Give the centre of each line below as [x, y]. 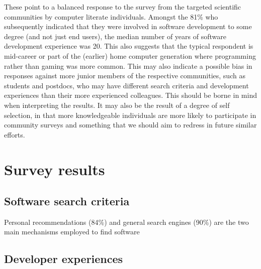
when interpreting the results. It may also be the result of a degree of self [117, 105]
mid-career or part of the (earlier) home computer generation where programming [130, 55]
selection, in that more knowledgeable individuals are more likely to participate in [130, 115]
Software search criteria [67, 201]
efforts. [15, 134]
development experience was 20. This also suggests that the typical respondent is [129, 46]
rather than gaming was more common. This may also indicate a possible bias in [128, 65]
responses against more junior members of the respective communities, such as [125, 76]
